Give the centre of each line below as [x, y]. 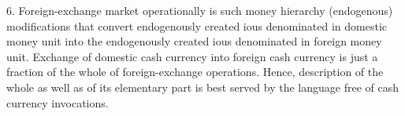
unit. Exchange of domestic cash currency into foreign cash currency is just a [192, 56]
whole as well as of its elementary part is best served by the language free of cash [203, 87]
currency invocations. [58, 102]
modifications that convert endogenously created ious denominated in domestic [197, 25]
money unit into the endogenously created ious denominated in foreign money [194, 41]
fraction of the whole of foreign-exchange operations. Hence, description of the [195, 72]
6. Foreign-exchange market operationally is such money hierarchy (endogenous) [200, 10]
